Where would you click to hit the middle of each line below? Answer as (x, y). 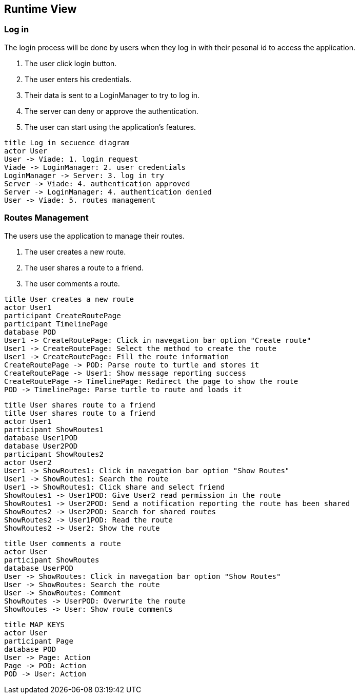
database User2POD (41, 446)
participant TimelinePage (56, 324)
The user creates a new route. (75, 251)
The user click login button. (71, 63)
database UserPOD (39, 568)
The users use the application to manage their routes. (95, 236)
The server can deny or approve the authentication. (112, 111)
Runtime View (41, 9)
